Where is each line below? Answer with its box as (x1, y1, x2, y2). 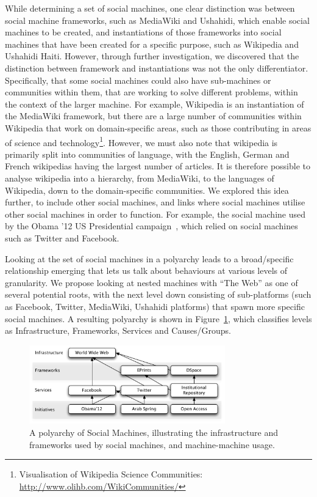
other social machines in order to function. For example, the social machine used (5, 207, 305, 220)
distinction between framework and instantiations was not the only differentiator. (5, 61, 308, 74)
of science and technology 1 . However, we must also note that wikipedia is (5, 134, 278, 149)
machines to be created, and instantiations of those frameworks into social (5, 26, 282, 39)
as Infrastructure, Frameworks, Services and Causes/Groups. (5, 324, 231, 337)
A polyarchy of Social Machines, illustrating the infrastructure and (29, 425, 279, 438)
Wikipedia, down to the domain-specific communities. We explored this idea (5, 183, 289, 196)
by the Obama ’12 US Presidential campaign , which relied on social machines (5, 219, 298, 232)
